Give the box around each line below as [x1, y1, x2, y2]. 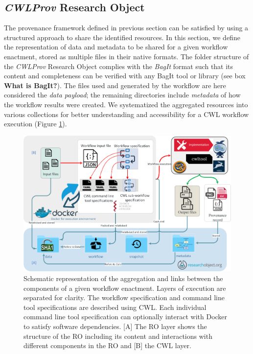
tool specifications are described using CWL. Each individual [23, 302, 207, 312]
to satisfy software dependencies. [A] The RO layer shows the [23, 321, 207, 331]
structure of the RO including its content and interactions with [23, 330, 212, 341]
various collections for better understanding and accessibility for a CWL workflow [4, 109, 249, 119]
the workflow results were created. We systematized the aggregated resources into [4, 99, 248, 109]
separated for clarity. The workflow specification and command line [23, 292, 225, 303]
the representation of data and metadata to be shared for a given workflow [4, 42, 228, 52]
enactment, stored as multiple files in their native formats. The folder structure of [4, 51, 249, 61]
